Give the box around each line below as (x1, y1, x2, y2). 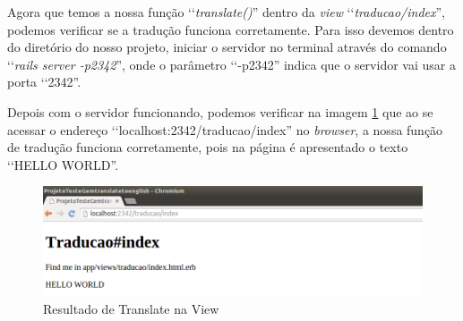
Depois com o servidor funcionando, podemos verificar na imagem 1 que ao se (7, 102, 433, 121)
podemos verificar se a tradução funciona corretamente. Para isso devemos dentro (7, 20, 454, 38)
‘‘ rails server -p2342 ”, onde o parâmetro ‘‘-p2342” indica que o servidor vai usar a (7, 55, 456, 73)
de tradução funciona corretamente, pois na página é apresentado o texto (7, 138, 408, 156)
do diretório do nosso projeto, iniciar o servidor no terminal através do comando (7, 38, 447, 56)
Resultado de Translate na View (43, 299, 219, 317)
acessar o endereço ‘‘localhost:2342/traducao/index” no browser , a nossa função (7, 120, 443, 139)
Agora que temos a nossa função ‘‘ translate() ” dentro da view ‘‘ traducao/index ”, (7, 3, 446, 21)
